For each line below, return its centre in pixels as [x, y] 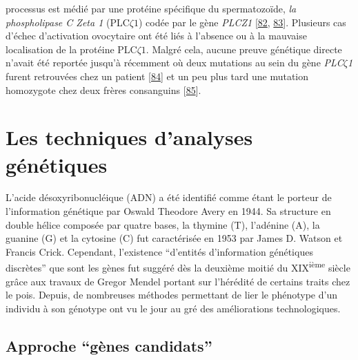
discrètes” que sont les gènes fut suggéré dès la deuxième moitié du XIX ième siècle [178, 267]
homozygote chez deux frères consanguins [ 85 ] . [103, 89]
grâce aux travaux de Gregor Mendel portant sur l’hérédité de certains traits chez [178, 281]
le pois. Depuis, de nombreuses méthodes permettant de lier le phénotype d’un [171, 295]
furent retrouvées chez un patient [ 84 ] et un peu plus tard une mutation [157, 76]
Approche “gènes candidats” [109, 345]
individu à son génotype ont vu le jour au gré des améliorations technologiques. [173, 308]
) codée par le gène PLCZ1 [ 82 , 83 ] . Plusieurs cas [242, 22]
